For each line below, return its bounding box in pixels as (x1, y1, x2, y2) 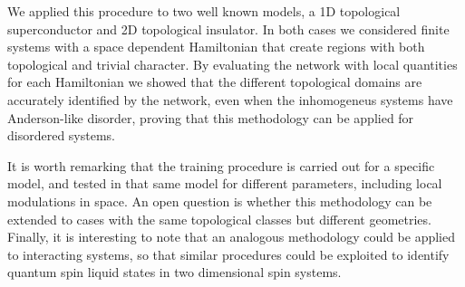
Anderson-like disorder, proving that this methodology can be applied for (7, 108, 414, 127)
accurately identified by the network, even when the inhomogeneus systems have (7, 90, 453, 109)
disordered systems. (7, 126, 115, 145)
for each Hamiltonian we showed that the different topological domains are (7, 72, 422, 91)
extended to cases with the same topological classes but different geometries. (7, 209, 431, 228)
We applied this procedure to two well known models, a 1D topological (7, 2, 401, 20)
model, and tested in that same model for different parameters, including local (7, 174, 442, 193)
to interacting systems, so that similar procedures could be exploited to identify (7, 244, 450, 263)
